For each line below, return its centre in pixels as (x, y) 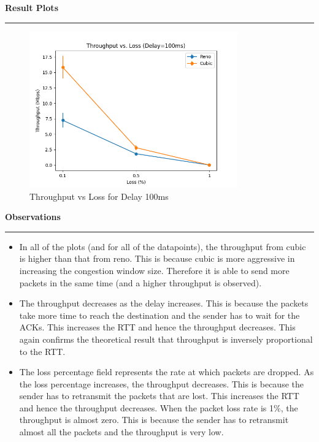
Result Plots (32, 7)
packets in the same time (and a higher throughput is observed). (140, 282)
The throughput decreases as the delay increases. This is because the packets (164, 303)
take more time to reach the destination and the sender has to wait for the (159, 315)
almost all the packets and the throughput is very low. (121, 432)
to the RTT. (42, 351)
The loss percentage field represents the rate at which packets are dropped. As (167, 372)
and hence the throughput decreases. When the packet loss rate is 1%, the (159, 407)
